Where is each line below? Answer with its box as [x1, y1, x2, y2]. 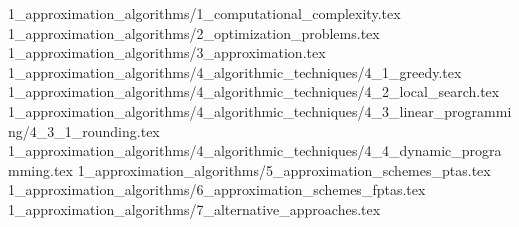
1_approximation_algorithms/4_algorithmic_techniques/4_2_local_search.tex [8, 81, 500, 102]
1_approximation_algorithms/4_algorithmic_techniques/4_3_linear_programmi [8, 100, 512, 121]
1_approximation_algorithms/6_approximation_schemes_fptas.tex [8, 179, 426, 200]
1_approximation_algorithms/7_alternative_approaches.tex [8, 198, 381, 219]
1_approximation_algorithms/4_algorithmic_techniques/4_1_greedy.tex [8, 61, 462, 82]
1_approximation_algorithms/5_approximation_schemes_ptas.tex [77, 159, 491, 180]
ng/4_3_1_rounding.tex [8, 120, 160, 141]
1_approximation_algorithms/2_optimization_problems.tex [8, 22, 380, 43]
